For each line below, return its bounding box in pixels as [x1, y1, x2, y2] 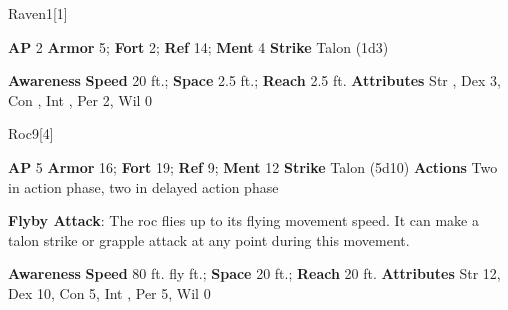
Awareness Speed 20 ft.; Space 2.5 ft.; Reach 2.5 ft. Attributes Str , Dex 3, [8, 70, 501, 91]
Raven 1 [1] [8, 3, 68, 23]
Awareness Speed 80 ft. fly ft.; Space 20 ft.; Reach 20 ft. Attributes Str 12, [8, 263, 501, 284]
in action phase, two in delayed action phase [8, 176, 279, 197]
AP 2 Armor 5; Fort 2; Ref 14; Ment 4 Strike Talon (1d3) [8, 36, 389, 57]
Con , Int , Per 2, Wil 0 [8, 89, 153, 110]
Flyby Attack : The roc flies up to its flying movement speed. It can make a [8, 210, 479, 231]
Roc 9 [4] [8, 123, 54, 144]
